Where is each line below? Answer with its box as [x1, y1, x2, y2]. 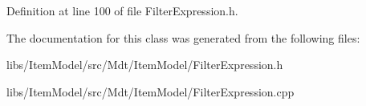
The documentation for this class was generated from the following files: [6, 29, 360, 46]
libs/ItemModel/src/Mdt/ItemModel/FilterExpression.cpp [6, 83, 295, 100]
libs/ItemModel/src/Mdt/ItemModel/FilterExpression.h [6, 56, 283, 73]
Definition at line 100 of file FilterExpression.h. [6, 2, 238, 18]
